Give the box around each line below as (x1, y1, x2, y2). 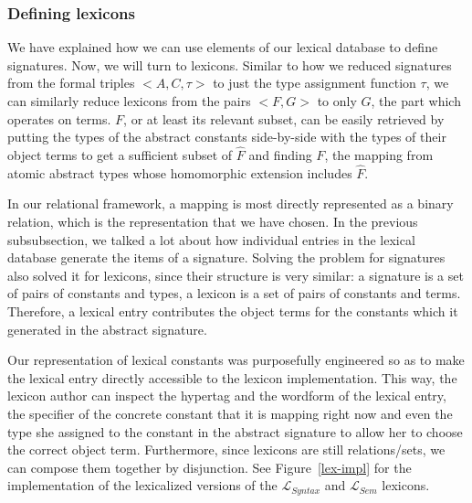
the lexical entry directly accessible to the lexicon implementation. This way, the (7, 368, 457, 387)
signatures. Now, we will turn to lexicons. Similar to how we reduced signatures (7, 55, 452, 74)
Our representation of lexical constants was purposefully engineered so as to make (7, 350, 465, 369)
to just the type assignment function (213, 73, 416, 92)
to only (317, 91, 357, 110)
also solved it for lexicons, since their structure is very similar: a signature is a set (7, 265, 464, 284)
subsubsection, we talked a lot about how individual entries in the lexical (7, 230, 415, 249)
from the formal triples (7, 73, 135, 92)
